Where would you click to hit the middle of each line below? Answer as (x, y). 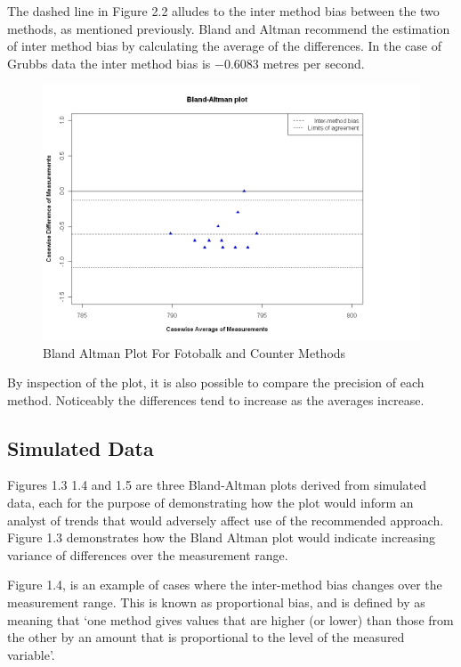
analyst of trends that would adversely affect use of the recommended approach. (226, 520)
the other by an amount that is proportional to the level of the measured (206, 637)
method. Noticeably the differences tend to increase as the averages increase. (216, 399)
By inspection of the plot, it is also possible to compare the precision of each (216, 382)
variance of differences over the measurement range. (148, 554)
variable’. (31, 654)
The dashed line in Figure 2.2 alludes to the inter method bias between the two (223, 11)
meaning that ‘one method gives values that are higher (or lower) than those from (230, 619)
